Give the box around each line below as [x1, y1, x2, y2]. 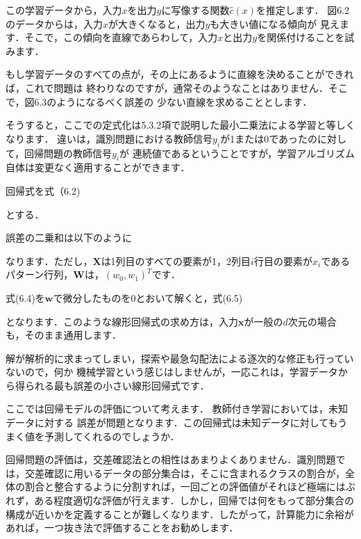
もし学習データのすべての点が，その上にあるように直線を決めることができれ [6, 67, 354, 81]
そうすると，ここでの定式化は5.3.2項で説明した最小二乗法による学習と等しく [6, 118, 355, 132]
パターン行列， [6, 267, 74, 282]
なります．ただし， [6, 253, 93, 268]
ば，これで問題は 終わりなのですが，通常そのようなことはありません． [6, 80, 328, 95]
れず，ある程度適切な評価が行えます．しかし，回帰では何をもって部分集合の [6, 493, 355, 508]
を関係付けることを [257, 30, 345, 45]
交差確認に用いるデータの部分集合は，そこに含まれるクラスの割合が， [24, 465, 345, 480]
